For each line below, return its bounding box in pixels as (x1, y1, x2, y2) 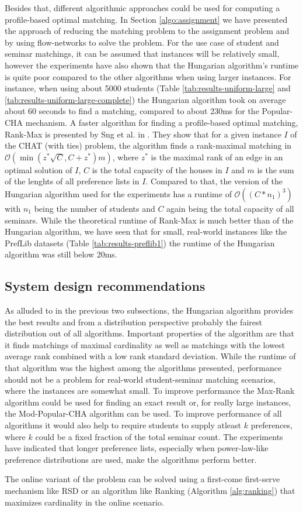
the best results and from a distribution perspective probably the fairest (5, 315, 262, 328)
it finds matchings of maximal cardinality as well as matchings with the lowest (5, 338, 285, 351)
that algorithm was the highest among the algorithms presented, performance (5, 362, 282, 374)
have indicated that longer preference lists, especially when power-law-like (5, 442, 269, 454)
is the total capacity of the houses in (92, 163, 222, 176)
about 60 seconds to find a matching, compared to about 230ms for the (5, 105, 259, 117)
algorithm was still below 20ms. (5, 248, 117, 260)
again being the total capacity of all (166, 202, 294, 214)
